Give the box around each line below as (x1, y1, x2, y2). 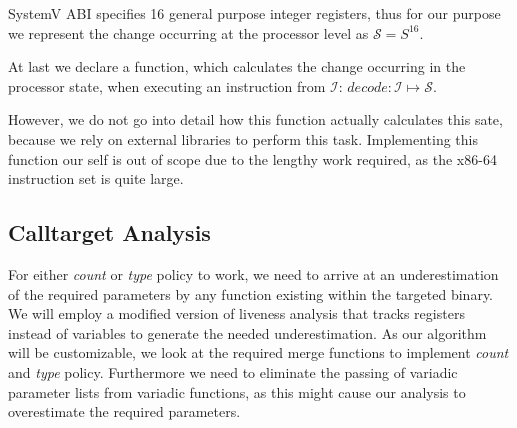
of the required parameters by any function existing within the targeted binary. (8, 283, 494, 304)
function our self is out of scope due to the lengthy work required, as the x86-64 (8, 148, 497, 169)
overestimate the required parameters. (8, 401, 241, 422)
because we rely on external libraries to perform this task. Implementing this (8, 128, 478, 149)
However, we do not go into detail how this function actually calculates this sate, (8, 109, 503, 130)
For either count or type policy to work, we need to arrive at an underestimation (8, 263, 499, 284)
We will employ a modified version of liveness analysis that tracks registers (8, 303, 465, 324)
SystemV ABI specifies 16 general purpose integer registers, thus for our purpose (8, 3, 501, 23)
